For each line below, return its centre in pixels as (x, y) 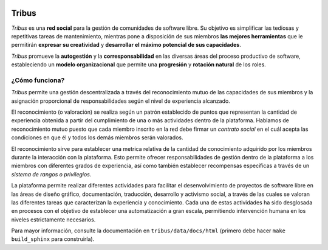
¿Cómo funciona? (38, 80)
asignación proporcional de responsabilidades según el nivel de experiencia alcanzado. (121, 101)
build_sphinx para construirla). (53, 239)
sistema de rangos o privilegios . (51, 174)
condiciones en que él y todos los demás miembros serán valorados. (97, 137)
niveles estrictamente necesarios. (53, 220)
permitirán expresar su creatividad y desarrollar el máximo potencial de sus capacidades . (126, 45)
